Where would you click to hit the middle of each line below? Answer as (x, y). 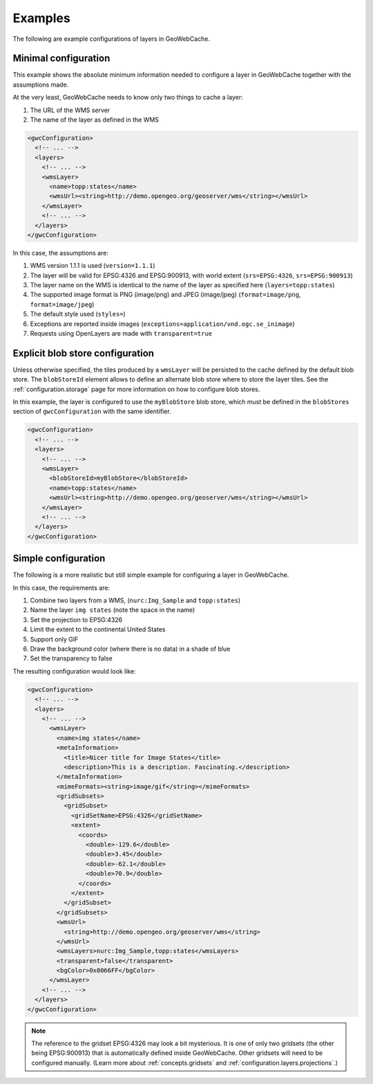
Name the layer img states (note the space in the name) (113, 610)
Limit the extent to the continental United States (98, 629)
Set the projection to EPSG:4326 (76, 620)
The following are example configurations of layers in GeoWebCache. (112, 39)
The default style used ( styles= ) (78, 314)
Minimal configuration (61, 58)
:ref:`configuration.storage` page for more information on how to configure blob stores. (136, 389)
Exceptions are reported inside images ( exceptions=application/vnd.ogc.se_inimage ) (162, 324)
